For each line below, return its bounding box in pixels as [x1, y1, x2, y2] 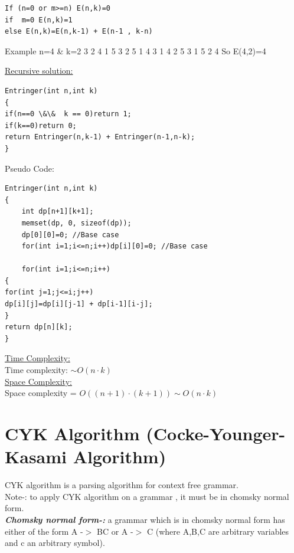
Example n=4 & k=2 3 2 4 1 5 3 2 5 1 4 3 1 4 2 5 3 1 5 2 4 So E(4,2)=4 [5, 44, 266, 57]
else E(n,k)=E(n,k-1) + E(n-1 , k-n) [5, 27, 153, 36]
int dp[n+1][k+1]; [21, 207, 94, 216]
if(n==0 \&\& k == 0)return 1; [5, 110, 132, 119]
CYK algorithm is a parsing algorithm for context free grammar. [5, 479, 239, 491]
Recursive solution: [5, 64, 73, 77]
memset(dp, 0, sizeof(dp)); [21, 218, 132, 227]
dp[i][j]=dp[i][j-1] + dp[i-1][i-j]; [5, 300, 153, 309]
